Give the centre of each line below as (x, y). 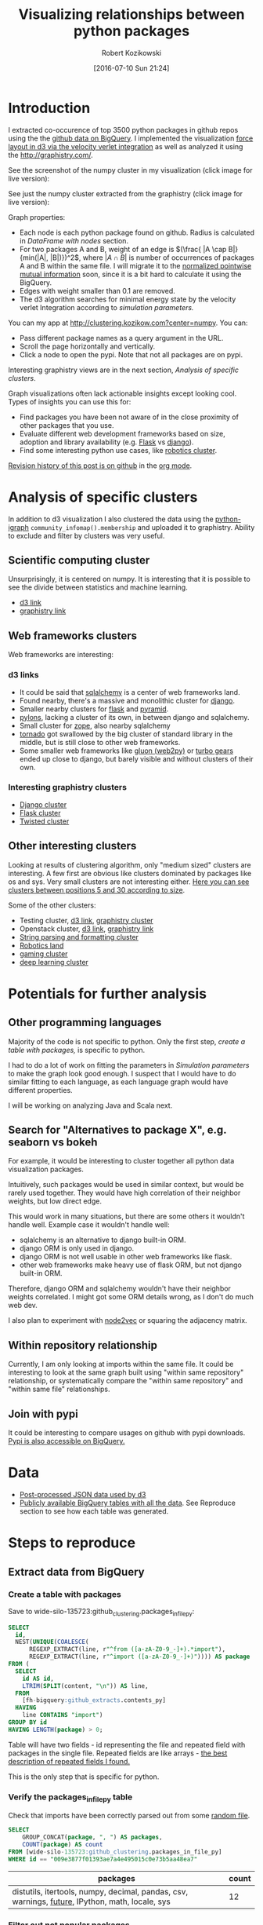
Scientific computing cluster (79, 560)
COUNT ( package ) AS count (63, 1845)
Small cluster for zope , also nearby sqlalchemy (95, 725)
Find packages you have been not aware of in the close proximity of (129, 417)
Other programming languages (85, 1023)
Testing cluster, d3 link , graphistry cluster (86, 920)
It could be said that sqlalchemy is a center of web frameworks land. (130, 692)
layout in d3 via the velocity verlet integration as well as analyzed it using (126, 146)
